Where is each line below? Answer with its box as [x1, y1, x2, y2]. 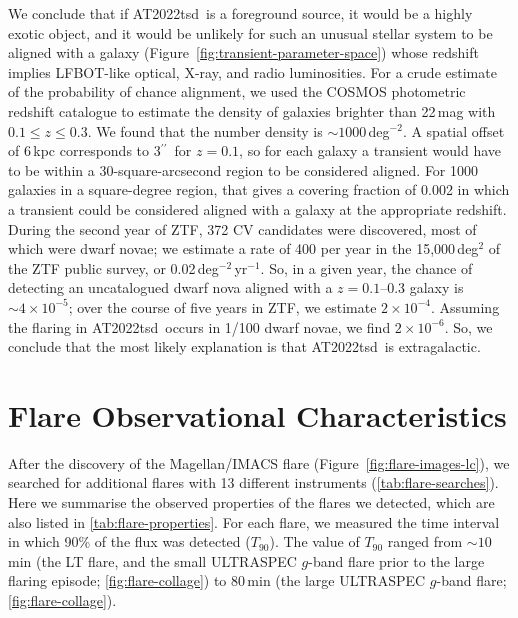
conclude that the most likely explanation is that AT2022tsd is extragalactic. [8, 336, 481, 357]
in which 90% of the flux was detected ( [8, 531, 251, 552]
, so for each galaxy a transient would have [239, 140, 502, 161]
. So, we [444, 316, 493, 337]
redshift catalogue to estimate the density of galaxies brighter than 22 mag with [8, 100, 496, 121]
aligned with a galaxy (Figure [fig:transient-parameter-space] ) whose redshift [8, 42, 479, 63]
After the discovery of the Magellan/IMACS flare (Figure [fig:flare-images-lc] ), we [8, 452, 510, 473]
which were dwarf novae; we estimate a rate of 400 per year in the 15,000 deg [8, 238, 479, 259]
